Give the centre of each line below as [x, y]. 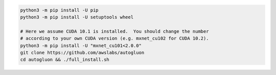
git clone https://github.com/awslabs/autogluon [82, 52]
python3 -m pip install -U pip [60, 10]
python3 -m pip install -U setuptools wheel [77, 17]
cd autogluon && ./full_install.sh [65, 60]
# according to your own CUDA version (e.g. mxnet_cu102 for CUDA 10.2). [114, 39]
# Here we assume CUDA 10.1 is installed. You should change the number [114, 31]
